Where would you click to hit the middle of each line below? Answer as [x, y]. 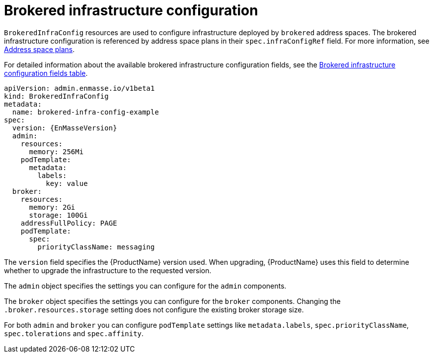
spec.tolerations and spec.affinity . [74, 333]
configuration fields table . [46, 73]
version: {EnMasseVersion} [65, 128]
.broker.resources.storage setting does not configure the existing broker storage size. [154, 309]
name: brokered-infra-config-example [85, 112]
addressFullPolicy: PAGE [69, 223]
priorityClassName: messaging [96, 247]
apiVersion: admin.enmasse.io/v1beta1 [79, 88]
